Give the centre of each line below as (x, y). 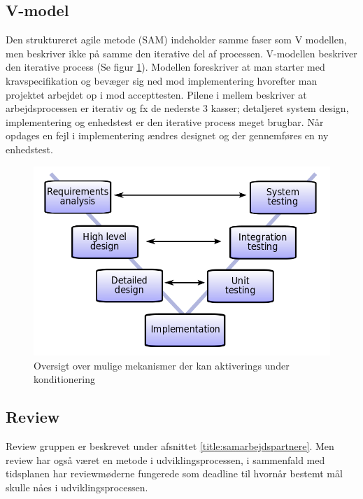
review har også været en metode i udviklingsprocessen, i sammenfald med (165, 459)
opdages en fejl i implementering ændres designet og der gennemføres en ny (167, 135)
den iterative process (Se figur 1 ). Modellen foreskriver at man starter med (165, 67)
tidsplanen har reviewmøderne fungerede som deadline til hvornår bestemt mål (174, 473)
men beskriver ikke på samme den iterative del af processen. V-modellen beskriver (181, 53)
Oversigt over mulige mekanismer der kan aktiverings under (162, 365)
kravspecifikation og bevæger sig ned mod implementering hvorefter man (162, 80)
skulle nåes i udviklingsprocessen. (77, 487)
